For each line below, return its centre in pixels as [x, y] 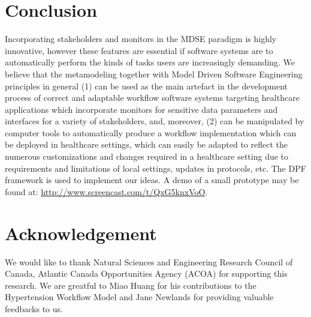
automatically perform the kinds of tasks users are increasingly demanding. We [150, 62]
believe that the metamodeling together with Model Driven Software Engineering [154, 74]
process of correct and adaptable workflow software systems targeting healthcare [152, 98]
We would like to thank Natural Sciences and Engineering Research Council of [149, 261]
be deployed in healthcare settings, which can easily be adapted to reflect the [147, 144]
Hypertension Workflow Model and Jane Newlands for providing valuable [139, 297]
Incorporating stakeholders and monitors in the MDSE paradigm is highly [141, 39]
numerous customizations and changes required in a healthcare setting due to [147, 156]
